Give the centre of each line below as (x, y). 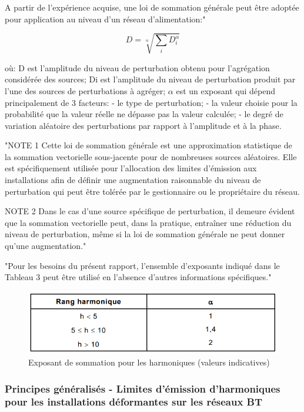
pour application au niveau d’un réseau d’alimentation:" (105, 19)
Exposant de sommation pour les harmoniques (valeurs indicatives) (149, 362)
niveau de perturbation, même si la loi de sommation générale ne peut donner (145, 234)
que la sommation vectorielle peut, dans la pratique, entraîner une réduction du (148, 222)
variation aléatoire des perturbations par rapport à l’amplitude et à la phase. (143, 125)
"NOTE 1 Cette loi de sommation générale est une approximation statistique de (148, 145)
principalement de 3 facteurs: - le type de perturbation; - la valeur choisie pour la (151, 102)
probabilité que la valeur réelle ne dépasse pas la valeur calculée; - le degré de (144, 114)
